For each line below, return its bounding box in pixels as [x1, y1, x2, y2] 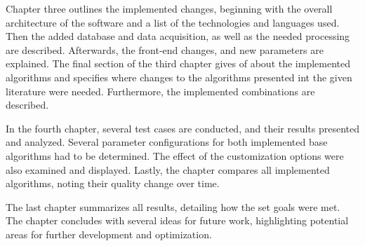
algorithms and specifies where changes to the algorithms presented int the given [6, 69, 352, 84]
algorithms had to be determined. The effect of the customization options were [6, 148, 344, 163]
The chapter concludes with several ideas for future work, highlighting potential [6, 213, 349, 228]
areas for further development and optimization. [6, 226, 212, 241]
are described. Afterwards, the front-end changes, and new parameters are [6, 42, 324, 57]
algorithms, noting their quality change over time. [6, 176, 220, 191]
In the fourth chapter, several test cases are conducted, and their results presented [6, 121, 359, 135]
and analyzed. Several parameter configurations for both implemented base [6, 135, 328, 149]
